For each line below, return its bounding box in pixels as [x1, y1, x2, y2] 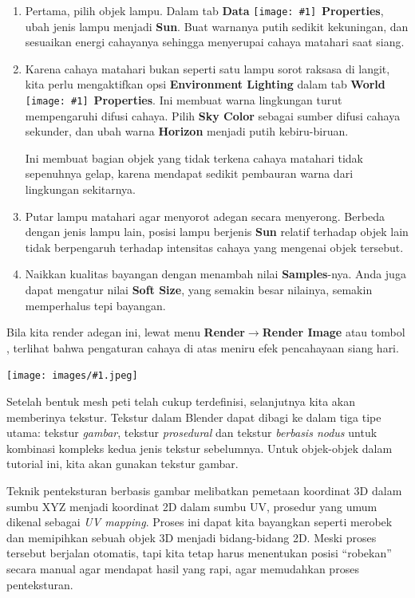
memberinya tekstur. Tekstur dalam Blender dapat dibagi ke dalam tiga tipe [6, 408, 381, 425]
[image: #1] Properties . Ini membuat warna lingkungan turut [25, 92, 342, 108]
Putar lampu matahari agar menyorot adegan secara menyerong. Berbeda [25, 207, 385, 224]
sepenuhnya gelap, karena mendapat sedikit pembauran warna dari [25, 165, 354, 182]
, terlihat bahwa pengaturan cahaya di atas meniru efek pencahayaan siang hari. [6, 339, 399, 356]
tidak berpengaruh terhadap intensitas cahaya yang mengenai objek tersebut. [25, 238, 404, 255]
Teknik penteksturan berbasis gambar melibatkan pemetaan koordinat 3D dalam [6, 482, 402, 499]
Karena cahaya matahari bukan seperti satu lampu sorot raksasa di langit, [25, 60, 390, 77]
